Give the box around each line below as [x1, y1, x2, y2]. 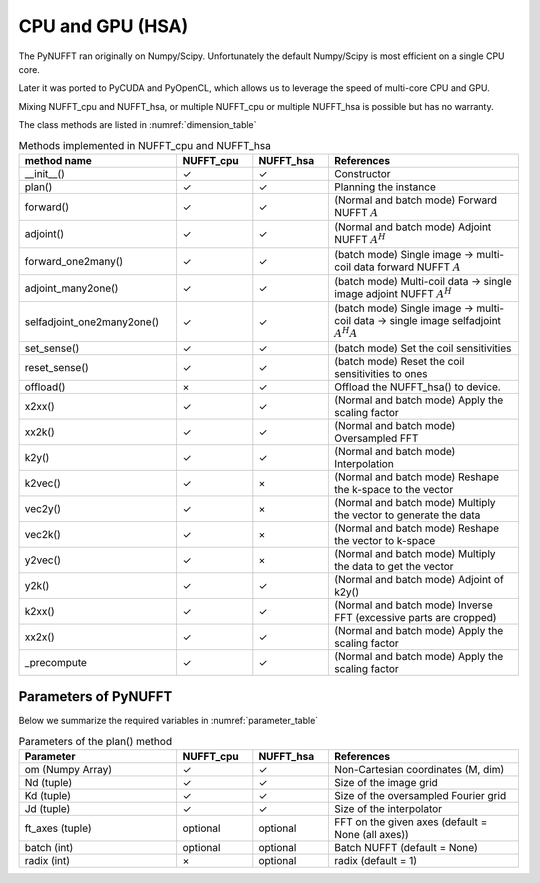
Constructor [334, 166, 391, 180]
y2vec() [24, 553, 62, 567]
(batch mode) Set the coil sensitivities [334, 341, 512, 355]
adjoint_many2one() [24, 281, 119, 295]
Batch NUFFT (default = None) [334, 841, 479, 855]
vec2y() [24, 501, 62, 515]
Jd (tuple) [24, 802, 71, 816]
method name [24, 153, 92, 167]
